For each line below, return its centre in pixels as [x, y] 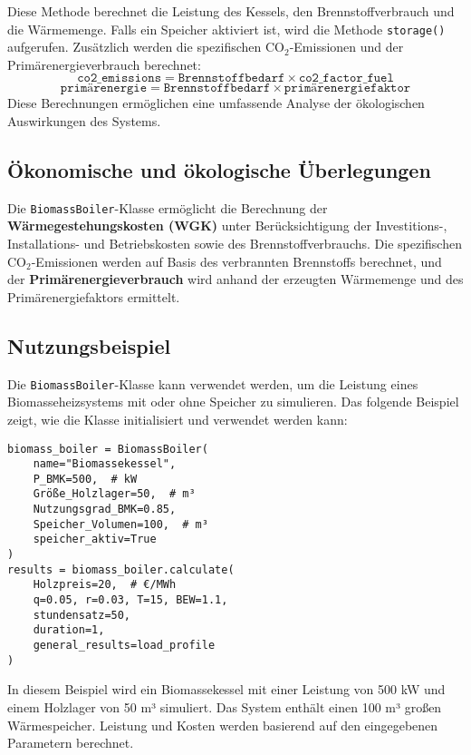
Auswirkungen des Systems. [84, 121]
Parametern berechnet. [71, 743]
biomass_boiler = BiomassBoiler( [108, 449]
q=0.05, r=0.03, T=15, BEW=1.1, [130, 600]
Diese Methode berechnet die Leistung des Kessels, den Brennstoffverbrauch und [231, 11]
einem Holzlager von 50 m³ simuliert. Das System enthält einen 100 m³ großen [225, 706]
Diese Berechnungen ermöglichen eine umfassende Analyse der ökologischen [216, 103]
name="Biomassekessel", [105, 464]
